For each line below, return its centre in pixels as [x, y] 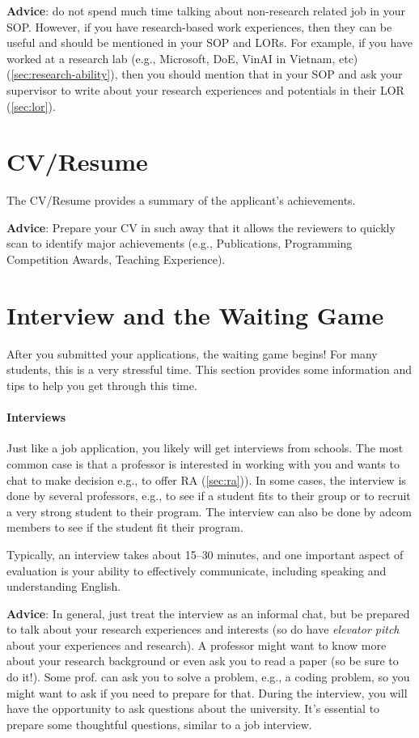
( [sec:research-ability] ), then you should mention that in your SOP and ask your [205, 74]
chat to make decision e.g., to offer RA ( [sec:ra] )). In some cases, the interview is [206, 479]
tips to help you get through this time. [102, 385]
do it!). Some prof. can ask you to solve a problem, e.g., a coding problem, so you [208, 677]
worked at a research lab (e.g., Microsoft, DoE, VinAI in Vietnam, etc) [182, 58]
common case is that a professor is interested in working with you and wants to [203, 463]
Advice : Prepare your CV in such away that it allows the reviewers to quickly [201, 227]
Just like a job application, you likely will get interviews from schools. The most [205, 448]
